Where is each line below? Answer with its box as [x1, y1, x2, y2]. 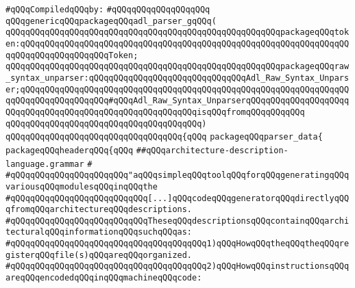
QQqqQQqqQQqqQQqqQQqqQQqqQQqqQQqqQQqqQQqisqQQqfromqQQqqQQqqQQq [5, 107, 305, 117]
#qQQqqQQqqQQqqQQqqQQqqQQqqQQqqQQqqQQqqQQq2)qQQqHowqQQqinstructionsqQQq [5, 261, 350, 272]
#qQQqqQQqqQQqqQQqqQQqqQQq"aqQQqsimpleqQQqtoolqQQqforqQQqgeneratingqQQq [5, 170, 350, 181]
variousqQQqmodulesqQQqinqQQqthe [5, 181, 158, 192]
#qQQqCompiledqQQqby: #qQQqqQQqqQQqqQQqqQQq [5, 5, 210, 14]
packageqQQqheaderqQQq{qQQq [5, 145, 134, 155]
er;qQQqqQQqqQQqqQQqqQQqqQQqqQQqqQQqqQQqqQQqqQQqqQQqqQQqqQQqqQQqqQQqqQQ [5, 84, 350, 94]
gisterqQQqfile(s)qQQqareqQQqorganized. [5, 250, 193, 260]
